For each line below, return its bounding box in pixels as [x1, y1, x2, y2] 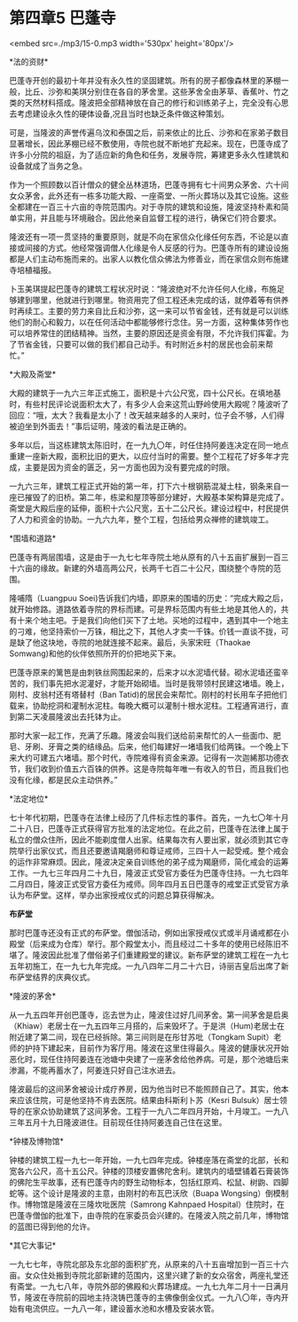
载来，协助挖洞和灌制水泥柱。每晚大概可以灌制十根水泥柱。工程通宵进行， [9, 700, 281, 710]
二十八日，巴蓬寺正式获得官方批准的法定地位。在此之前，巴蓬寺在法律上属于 [9, 823, 289, 833]
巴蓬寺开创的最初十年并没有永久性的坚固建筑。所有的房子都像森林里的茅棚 [9, 74, 281, 85]
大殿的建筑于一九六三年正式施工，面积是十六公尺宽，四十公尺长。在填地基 [9, 387, 281, 398]
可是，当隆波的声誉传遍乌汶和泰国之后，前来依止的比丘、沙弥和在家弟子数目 [9, 127, 289, 137]
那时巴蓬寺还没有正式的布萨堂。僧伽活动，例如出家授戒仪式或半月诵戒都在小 [9, 927, 289, 938]
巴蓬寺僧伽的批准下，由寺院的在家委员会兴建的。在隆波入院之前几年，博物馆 [9, 1209, 289, 1220]
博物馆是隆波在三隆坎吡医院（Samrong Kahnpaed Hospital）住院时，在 [24, 1199, 286, 1209]
